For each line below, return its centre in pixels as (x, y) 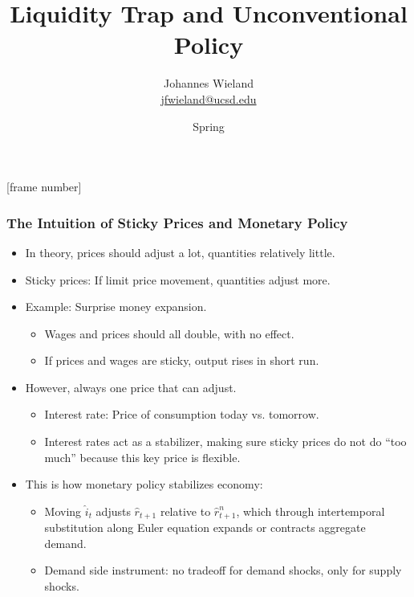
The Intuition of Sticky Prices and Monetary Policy (177, 222)
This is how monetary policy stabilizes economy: (144, 484)
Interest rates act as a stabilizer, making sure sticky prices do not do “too (225, 442)
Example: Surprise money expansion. (116, 307)
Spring (209, 126)
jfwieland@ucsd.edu (209, 98)
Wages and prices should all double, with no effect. (169, 333)
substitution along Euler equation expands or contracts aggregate (205, 527)
